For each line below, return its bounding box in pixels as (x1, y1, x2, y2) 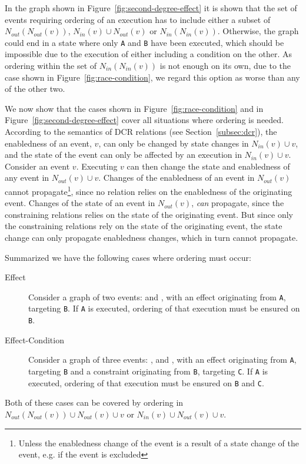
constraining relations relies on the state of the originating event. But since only (5, 208, 293, 220)
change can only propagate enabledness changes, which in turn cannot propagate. (5, 231, 298, 243)
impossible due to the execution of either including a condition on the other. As (5, 48, 292, 60)
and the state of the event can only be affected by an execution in (5, 148, 242, 161)
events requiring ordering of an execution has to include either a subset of (5, 13, 271, 25)
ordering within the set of (5, 59, 97, 72)
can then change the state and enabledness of (127, 160, 290, 172)
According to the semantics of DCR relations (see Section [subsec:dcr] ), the (5, 125, 277, 137)
